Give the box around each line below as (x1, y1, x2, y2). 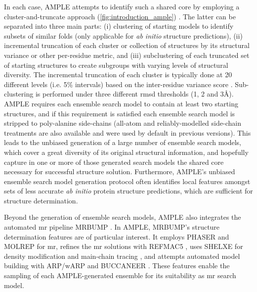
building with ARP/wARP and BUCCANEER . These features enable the (4, 260, 230, 271)
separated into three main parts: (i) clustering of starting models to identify (4, 21, 234, 31)
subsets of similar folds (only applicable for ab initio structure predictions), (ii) (4, 30, 243, 41)
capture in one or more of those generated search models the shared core (4, 156, 224, 167)
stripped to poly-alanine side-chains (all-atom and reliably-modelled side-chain (4, 118, 241, 128)
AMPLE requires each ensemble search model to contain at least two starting (4, 98, 238, 108)
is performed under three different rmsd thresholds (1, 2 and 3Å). (35, 89, 234, 99)
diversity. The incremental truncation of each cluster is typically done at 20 (4, 69, 232, 80)
